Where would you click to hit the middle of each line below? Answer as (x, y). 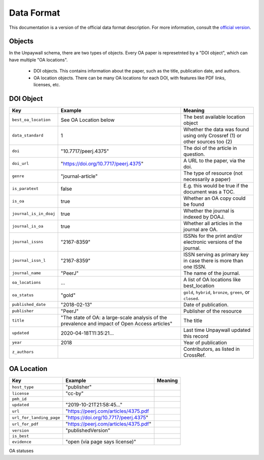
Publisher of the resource (213, 311)
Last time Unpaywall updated (217, 330)
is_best (21, 436)
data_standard (28, 135)
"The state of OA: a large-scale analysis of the (114, 317)
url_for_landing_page (36, 418)
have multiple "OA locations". (38, 60)
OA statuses (21, 451)
